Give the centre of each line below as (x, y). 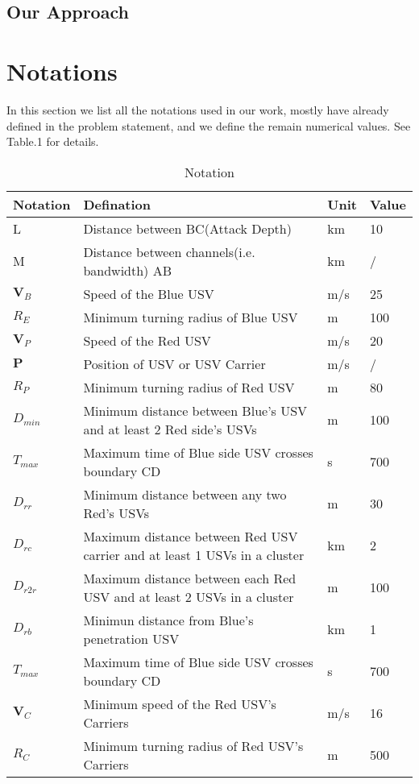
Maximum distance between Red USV (191, 536)
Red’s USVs (116, 512)
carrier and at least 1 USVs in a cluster (194, 554)
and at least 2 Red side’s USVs (170, 429)
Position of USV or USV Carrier (174, 363)
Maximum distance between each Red (190, 578)
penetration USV (131, 638)
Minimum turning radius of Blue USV (191, 317)
